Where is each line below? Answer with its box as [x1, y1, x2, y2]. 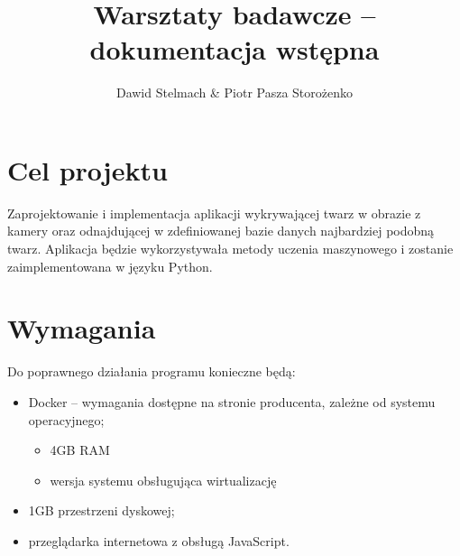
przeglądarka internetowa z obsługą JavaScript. [28, 531, 290, 550]
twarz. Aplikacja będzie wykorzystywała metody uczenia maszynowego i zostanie [7, 239, 454, 258]
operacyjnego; [28, 410, 105, 429]
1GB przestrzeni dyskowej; [28, 501, 175, 520]
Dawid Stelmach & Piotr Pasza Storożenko [115, 83, 354, 102]
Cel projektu [7, 151, 168, 188]
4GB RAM [50, 440, 110, 459]
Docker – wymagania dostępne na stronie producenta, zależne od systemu [28, 392, 436, 411]
